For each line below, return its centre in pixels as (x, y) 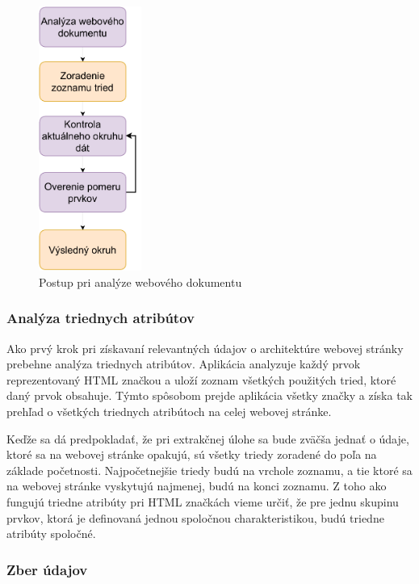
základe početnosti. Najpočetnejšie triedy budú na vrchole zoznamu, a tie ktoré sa (209, 470)
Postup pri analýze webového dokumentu (140, 281)
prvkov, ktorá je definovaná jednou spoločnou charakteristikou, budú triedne (195, 517)
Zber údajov (47, 569)
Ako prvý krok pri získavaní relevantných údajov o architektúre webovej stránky (205, 348)
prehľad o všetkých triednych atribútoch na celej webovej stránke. (169, 411)
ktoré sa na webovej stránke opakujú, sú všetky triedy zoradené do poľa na (192, 454)
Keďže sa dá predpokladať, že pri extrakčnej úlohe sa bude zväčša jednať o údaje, (208, 438)
